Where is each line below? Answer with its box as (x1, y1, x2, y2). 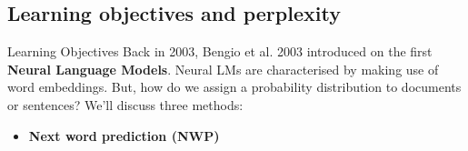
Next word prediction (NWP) (28, 126, 220, 145)
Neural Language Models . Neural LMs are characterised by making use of (7, 59, 439, 78)
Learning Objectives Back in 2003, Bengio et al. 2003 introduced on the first (7, 42, 433, 61)
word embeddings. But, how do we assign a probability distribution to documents (7, 77, 462, 96)
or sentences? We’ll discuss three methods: (7, 95, 244, 114)
